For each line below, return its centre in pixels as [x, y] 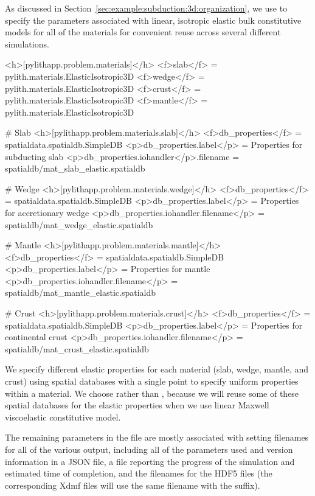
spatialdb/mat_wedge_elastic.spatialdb [79, 224]
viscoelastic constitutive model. [63, 417]
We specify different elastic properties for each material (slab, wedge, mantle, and [157, 369]
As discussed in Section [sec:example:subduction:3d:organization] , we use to [146, 8]
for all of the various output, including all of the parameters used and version [149, 449]
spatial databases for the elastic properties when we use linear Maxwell [137, 405]
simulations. [27, 44]
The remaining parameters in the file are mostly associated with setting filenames [157, 437]
